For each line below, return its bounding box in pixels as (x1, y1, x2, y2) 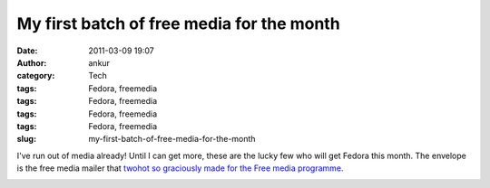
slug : (16, 134, 36, 145)
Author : (16, 57, 47, 68)
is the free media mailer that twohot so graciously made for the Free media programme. (16, 163, 344, 174)
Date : (16, 45, 38, 56)
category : (16, 70, 55, 81)
